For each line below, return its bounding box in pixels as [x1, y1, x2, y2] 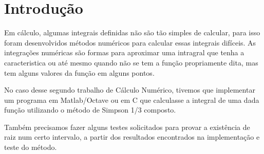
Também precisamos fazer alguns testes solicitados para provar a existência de [4, 121, 250, 132]
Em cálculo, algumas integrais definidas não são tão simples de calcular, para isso [4, 27, 260, 38]
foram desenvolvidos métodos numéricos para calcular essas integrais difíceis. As [4, 37, 256, 48]
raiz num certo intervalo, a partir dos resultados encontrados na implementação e [4, 131, 260, 142]
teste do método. [4, 142, 57, 152]
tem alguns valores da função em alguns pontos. [4, 67, 155, 78]
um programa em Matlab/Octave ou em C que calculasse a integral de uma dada [4, 94, 259, 105]
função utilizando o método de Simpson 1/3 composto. [4, 104, 176, 115]
